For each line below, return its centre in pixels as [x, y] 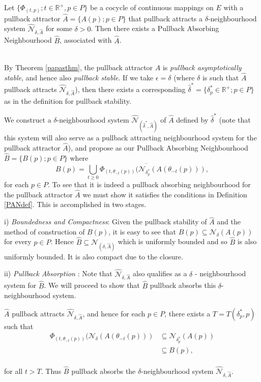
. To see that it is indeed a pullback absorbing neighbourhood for [149, 184]
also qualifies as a [160, 273]
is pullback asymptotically [202, 67]
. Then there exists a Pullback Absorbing [155, 28]
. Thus [51, 371]
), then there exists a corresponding [130, 89]
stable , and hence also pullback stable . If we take [79, 77]
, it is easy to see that [142, 231]
